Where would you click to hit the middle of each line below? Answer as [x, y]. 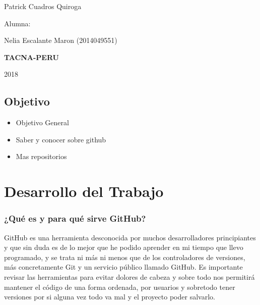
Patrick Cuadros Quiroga [43, 6]
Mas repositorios [41, 156]
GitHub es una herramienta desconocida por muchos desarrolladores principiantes [130, 237]
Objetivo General [42, 122]
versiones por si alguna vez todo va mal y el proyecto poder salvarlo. [110, 297]
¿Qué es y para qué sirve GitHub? [75, 218]
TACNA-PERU [31, 57]
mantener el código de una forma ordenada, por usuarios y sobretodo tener [120, 287]
